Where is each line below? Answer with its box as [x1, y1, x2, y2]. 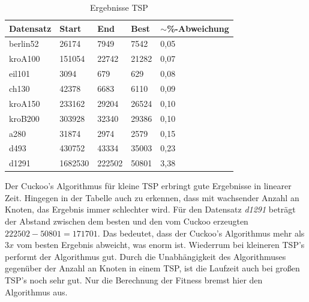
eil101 [9, 67, 30, 80]
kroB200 [9, 112, 40, 124]
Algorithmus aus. [5, 285, 68, 298]
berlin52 [9, 37, 39, 50]
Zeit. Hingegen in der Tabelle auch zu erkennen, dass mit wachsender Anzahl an [5, 191, 299, 204]
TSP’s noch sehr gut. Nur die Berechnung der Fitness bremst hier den [5, 274, 263, 286]
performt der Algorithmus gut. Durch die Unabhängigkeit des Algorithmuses [5, 250, 286, 262]
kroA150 [9, 97, 40, 109]
